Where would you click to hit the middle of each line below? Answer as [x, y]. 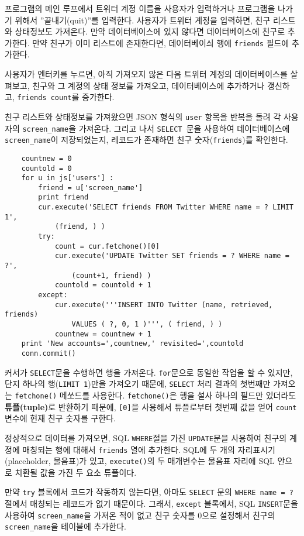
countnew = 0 [46, 158]
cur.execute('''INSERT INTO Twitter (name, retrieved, [164, 305]
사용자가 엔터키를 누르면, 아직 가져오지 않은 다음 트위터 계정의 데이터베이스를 [146, 74]
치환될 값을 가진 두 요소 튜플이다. [76, 472]
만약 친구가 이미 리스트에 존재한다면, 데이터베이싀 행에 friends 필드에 [161, 42]
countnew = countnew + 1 [103, 334]
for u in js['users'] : [68, 178]
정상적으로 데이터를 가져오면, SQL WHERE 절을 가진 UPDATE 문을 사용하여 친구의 [146, 437]
